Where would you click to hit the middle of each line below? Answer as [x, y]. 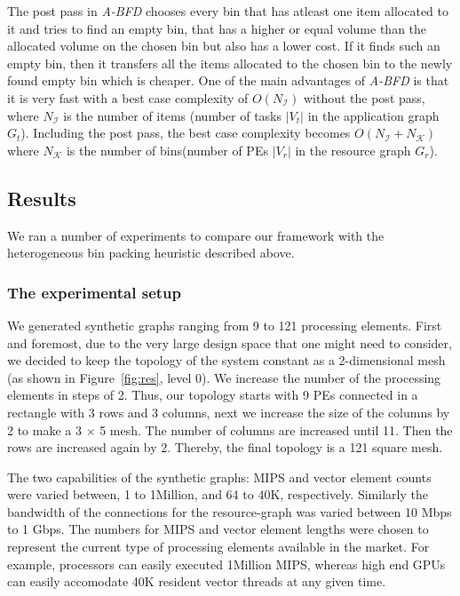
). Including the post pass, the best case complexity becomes [186, 133]
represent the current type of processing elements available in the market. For [218, 547]
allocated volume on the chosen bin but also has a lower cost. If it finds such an [224, 46]
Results [42, 198]
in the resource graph [353, 150]
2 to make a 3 [44, 429]
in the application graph [373, 115]
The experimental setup [94, 292]
